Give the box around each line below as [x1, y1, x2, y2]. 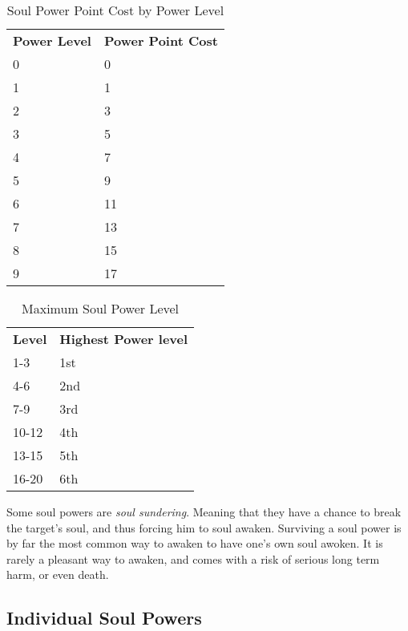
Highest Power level [59, 330, 188, 348]
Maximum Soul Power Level [22, 299, 180, 318]
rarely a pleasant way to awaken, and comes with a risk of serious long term [6, 550, 380, 567]
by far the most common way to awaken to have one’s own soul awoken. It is [6, 535, 383, 552]
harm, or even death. [6, 566, 109, 583]
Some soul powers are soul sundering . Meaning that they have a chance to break [6, 504, 402, 520]
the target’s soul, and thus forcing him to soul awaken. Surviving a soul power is [6, 519, 402, 536]
